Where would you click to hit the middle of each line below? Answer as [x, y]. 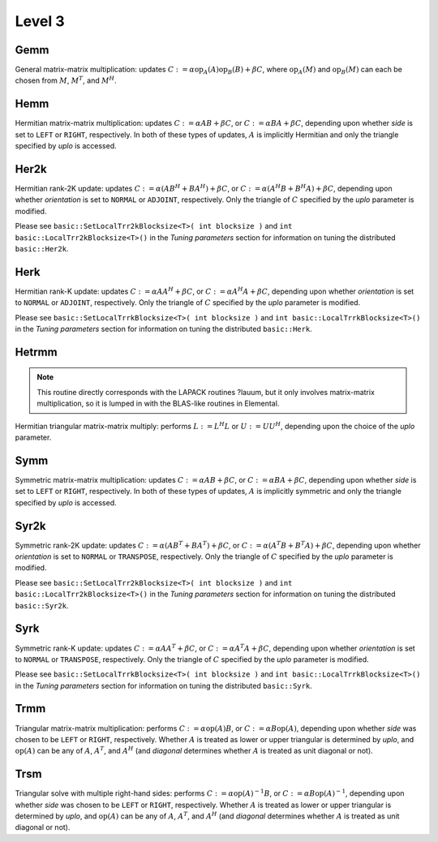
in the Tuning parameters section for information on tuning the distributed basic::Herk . [163, 329]
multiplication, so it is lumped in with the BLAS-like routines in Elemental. [158, 404]
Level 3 [40, 21]
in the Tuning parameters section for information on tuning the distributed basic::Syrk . [163, 685]
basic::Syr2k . [42, 605]
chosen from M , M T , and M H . [66, 80]
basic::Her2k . [42, 249]
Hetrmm [36, 352]
